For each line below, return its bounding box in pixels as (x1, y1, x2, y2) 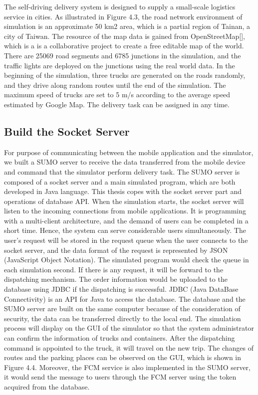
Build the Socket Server (4, 123, 130, 139)
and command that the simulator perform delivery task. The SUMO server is (4, 166, 240, 177)
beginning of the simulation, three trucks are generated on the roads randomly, (4, 70, 246, 80)
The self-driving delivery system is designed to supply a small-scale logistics (4, 1, 236, 11)
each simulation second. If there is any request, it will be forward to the (4, 264, 224, 274)
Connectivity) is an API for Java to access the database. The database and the (4, 293, 246, 304)
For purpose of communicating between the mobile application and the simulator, (4, 147, 254, 157)
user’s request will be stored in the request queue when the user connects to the (4, 235, 248, 245)
